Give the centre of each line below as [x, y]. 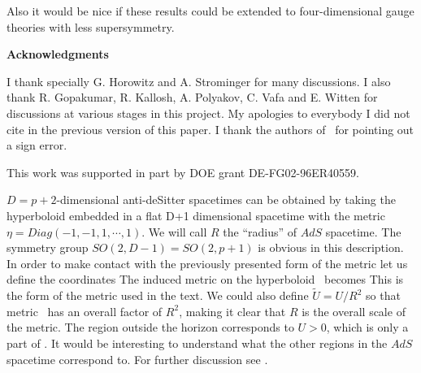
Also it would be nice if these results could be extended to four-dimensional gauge [210, 11]
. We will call [174, 231]
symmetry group [48, 247]
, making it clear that [232, 311]
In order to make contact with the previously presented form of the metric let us [207, 263]
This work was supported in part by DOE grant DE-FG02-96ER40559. [183, 172]
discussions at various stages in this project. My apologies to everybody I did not [208, 113]
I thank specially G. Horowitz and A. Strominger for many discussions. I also [199, 81]
